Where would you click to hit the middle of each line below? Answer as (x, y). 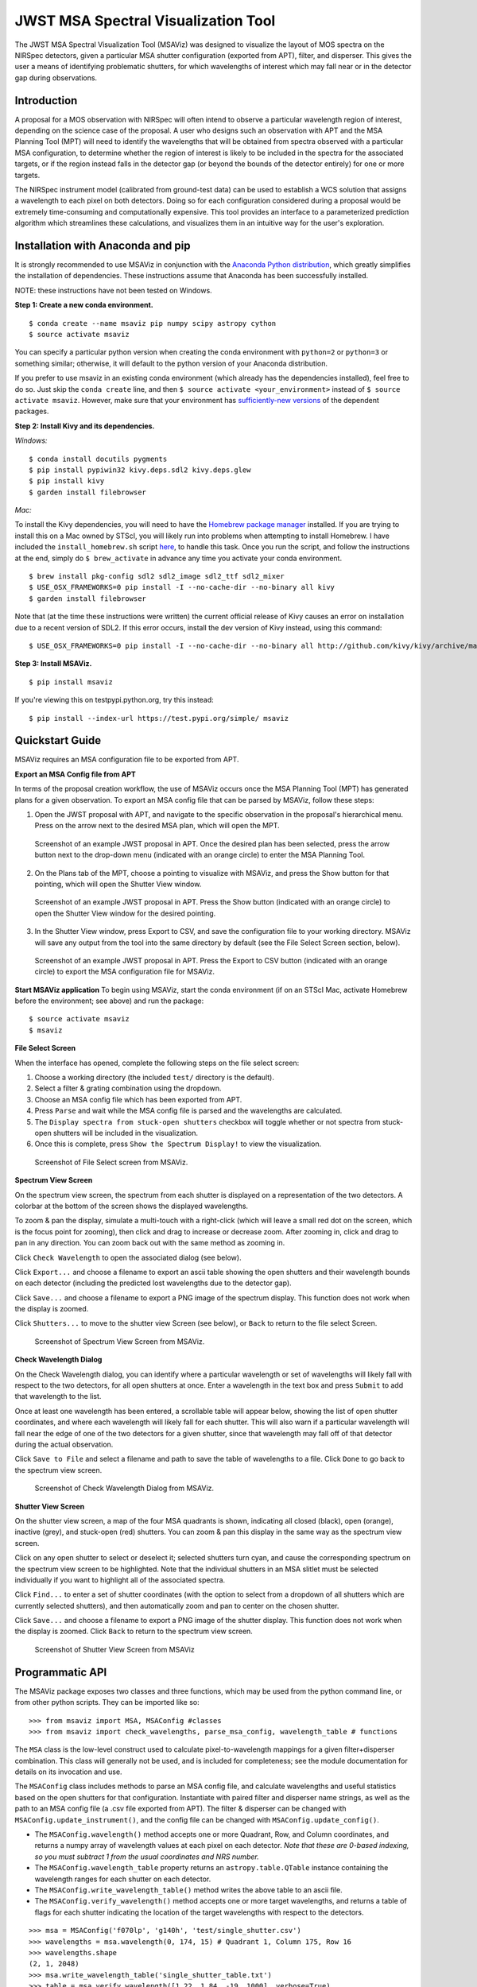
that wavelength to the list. (58, 1396)
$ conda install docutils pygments (98, 459)
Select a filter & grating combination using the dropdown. (128, 1088)
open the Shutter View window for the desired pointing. (125, 913)
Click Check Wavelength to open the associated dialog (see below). (128, 1257)
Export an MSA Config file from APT (76, 774)
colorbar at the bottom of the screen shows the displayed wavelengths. (132, 1206)
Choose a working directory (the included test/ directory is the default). (154, 1078)
